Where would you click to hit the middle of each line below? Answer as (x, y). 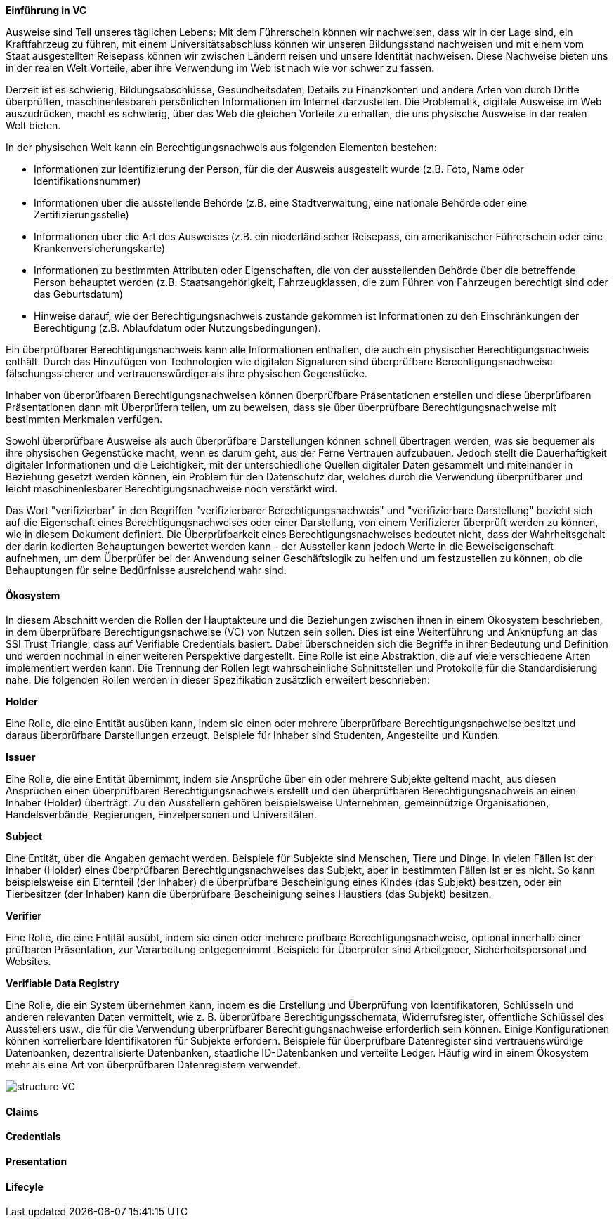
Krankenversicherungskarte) (100, 248)
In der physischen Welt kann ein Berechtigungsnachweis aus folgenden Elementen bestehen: (221, 147)
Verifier (24, 916)
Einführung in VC (46, 10)
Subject (24, 837)
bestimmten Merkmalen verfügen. (84, 419)
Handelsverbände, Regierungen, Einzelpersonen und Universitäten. (161, 815)
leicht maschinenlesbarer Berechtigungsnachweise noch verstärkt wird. (172, 489)
